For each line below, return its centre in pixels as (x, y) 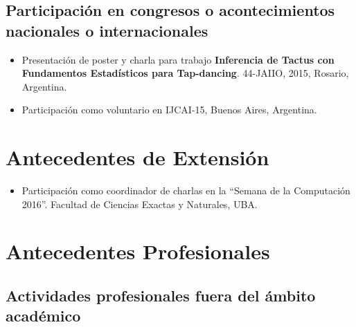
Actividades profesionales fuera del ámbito (161, 296)
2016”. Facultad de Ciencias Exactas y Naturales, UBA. (140, 204)
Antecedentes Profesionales (138, 251)
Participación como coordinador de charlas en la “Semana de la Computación (186, 190)
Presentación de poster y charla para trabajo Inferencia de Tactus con (178, 59)
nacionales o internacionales (107, 30)
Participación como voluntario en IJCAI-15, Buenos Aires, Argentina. (169, 110)
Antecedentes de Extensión (137, 157)
